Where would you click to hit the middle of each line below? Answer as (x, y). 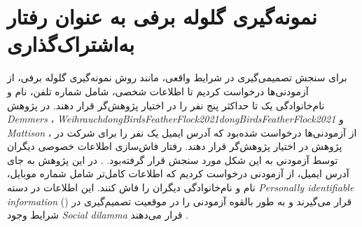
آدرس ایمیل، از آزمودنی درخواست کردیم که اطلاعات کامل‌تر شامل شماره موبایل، (178, 173)
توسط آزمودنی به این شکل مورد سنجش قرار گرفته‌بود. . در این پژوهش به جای (173, 159)
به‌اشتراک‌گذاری (71, 44)
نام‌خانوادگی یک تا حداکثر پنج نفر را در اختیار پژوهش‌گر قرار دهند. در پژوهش (166, 105)
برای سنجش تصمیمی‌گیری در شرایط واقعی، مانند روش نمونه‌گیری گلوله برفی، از (177, 77)
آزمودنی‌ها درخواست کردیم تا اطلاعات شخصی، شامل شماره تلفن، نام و (158, 91)
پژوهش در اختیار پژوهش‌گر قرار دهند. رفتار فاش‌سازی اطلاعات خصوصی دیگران (175, 146)
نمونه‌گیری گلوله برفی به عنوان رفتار (162, 16)
